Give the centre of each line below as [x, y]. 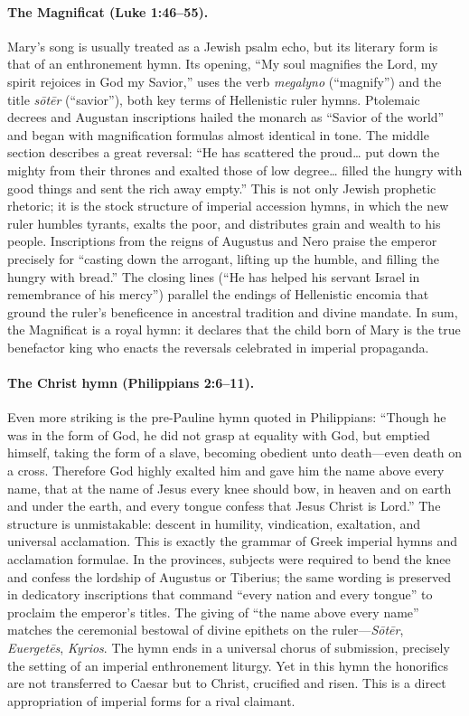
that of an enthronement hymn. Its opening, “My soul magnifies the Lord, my [223, 64]
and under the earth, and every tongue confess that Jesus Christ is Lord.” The [224, 506]
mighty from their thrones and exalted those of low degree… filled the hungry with [235, 170]
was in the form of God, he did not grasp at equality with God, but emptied [219, 434]
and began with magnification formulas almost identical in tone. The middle [218, 134]
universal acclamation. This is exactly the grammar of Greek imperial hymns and [232, 541]
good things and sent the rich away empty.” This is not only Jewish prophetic [222, 188]
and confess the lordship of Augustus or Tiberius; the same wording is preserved [229, 576]
